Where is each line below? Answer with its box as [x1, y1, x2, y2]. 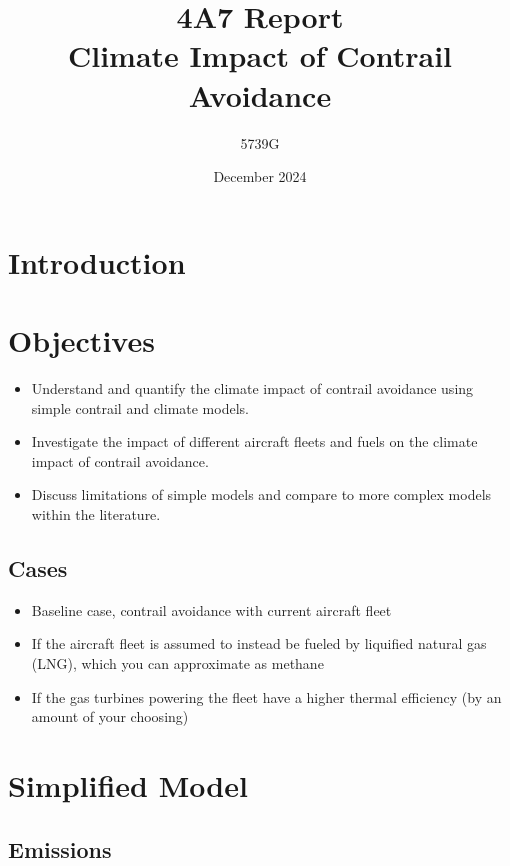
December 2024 [213, 166, 307, 187]
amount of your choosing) [31, 706, 189, 727]
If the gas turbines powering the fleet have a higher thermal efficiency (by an [31, 686, 502, 707]
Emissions [8, 833, 112, 864]
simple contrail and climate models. [31, 397, 249, 418]
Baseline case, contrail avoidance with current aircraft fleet [31, 599, 392, 620]
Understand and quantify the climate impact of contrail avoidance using [31, 378, 474, 398]
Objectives [8, 320, 155, 361]
